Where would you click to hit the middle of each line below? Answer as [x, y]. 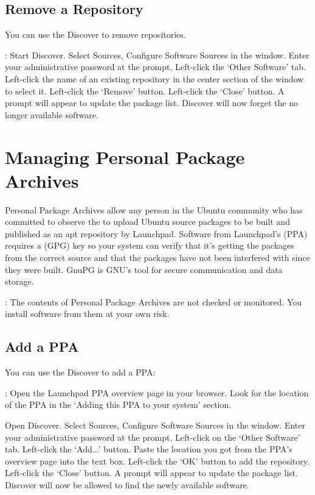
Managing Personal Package [125, 156]
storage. [19, 281]
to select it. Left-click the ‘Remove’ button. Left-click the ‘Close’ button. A [145, 91]
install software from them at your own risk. [87, 314]
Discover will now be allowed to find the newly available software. [127, 484]
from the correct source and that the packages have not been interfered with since [157, 258]
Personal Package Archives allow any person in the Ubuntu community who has [154, 209]
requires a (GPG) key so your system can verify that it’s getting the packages [150, 245]
